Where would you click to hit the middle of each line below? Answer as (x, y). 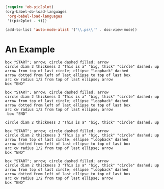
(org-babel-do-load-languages (36, 12)
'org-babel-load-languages (35, 16)
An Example (30, 49)
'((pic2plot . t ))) (27, 21)
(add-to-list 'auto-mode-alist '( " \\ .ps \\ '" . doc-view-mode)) (71, 29)
